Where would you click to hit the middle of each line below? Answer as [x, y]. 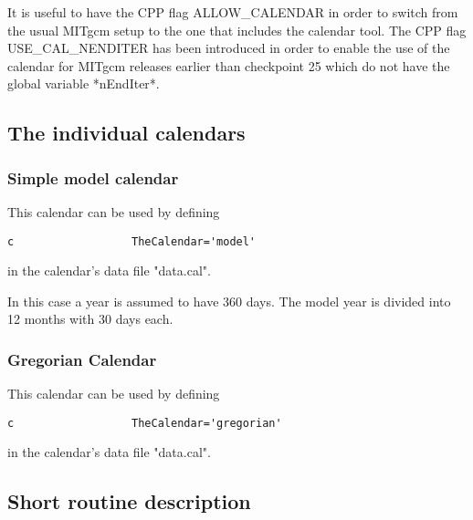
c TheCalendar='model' [132, 241]
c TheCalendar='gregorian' [145, 423]
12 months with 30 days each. [90, 319]
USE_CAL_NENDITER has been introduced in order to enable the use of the [229, 48]
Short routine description [129, 501]
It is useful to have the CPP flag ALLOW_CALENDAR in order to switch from [233, 12]
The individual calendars [126, 133]
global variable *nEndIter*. [84, 83]
